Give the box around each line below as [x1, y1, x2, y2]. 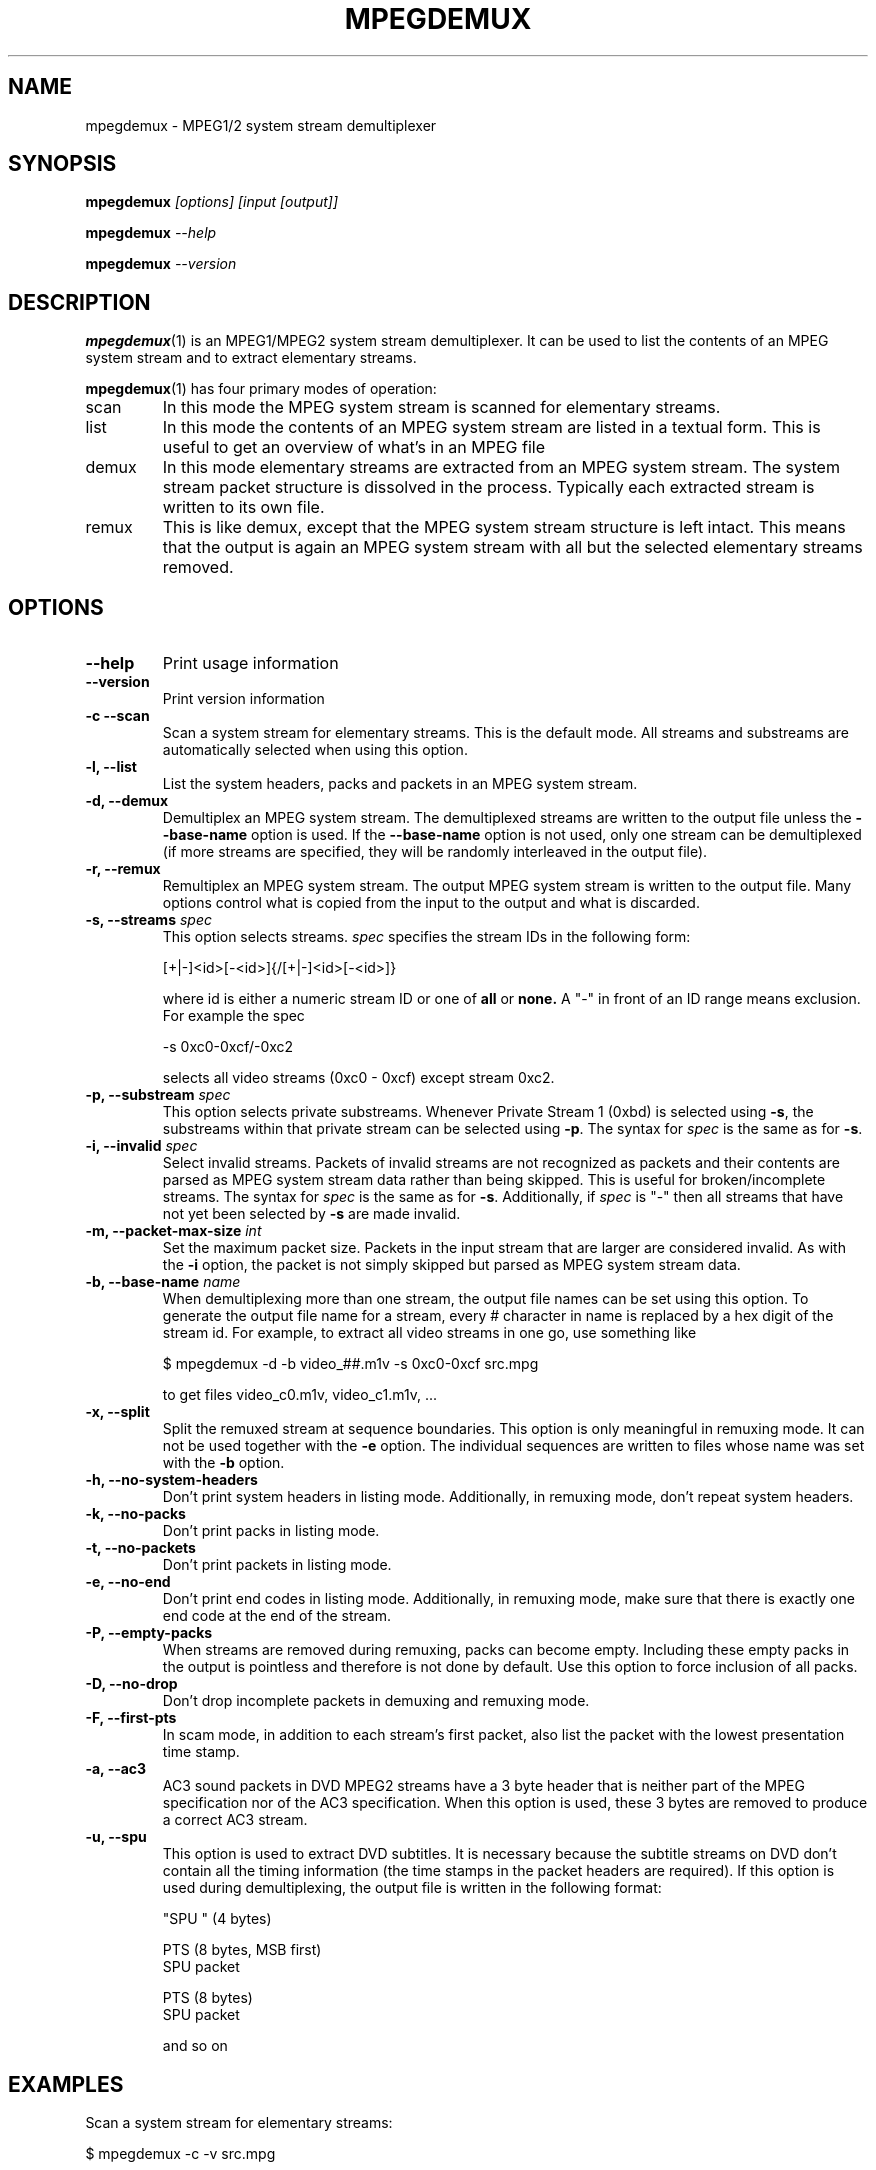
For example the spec [162, 1007, 305, 1025]
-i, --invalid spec [85, 1137, 198, 1155]
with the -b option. [162, 1454, 285, 1472]
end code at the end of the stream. [162, 1607, 392, 1625]
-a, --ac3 [85, 1760, 147, 1778]
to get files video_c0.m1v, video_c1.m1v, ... [162, 1386, 438, 1404]
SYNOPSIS [8, 151, 117, 177]
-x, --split [85, 1403, 150, 1421]
